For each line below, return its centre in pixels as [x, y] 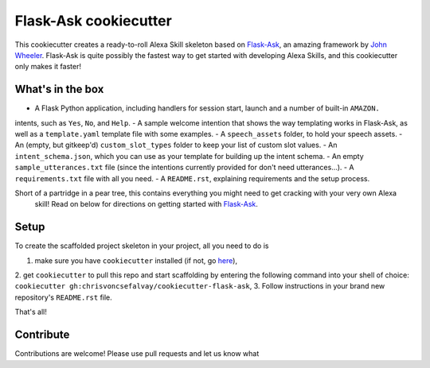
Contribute [42, 335]
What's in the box [59, 89]
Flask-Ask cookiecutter [94, 21]
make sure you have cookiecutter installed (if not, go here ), [136, 260]
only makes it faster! [48, 67]
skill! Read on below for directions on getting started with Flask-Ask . [146, 204]
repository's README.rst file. [64, 297]
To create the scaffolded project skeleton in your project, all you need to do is [142, 246]
